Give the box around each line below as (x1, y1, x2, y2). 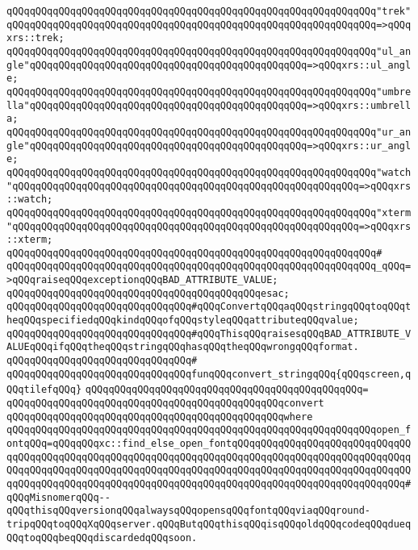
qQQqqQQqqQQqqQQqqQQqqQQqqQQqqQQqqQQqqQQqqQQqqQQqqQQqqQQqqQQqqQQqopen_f (6, 424, 412, 436)
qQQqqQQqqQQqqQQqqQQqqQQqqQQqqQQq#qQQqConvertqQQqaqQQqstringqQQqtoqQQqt (6, 301, 412, 313)
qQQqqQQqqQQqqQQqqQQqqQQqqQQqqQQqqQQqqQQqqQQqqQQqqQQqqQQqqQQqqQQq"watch (6, 166, 412, 178)
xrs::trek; (6, 32, 65, 44)
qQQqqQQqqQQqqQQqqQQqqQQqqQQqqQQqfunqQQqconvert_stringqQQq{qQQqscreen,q (6, 368, 412, 380)
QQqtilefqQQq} (6, 384, 82, 396)
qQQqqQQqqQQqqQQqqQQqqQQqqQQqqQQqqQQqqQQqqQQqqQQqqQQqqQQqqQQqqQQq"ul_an (6, 45, 412, 57)
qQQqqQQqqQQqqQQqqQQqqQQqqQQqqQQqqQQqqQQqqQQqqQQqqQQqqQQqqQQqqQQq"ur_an (6, 126, 412, 138)
